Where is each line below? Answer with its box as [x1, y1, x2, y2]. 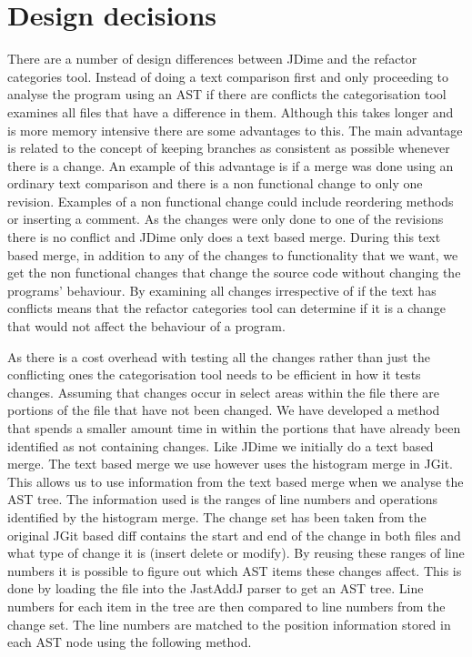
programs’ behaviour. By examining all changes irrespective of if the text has [7, 280, 437, 299]
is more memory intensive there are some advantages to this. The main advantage [7, 120, 463, 139]
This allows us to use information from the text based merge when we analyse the [7, 471, 464, 490]
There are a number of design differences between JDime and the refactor [7, 49, 417, 68]
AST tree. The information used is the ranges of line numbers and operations [7, 490, 438, 509]
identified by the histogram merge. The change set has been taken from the [7, 507, 427, 526]
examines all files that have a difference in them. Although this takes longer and [7, 102, 454, 121]
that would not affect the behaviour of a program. [7, 317, 286, 336]
